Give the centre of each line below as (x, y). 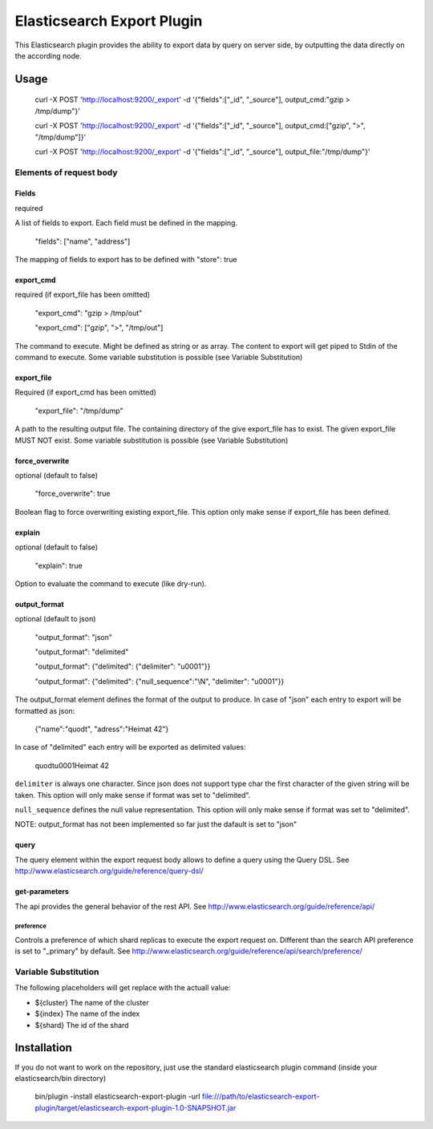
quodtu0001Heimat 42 (72, 765)
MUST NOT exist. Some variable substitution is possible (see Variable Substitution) (152, 440)
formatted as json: (45, 710)
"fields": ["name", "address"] (83, 241)
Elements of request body (66, 172)
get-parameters (42, 892)
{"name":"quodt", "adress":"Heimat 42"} (102, 729)
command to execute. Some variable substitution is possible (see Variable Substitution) (159, 357)
